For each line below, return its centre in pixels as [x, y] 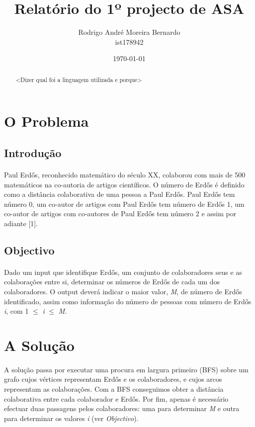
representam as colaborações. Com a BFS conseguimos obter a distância [114, 388]
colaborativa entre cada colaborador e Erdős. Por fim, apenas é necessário [116, 398]
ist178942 [129, 42]
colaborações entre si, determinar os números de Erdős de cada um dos [112, 282]
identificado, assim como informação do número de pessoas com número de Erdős [128, 301]
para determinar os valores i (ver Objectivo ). [71, 418]
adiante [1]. [21, 223]
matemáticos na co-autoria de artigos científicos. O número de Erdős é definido [124, 184]
